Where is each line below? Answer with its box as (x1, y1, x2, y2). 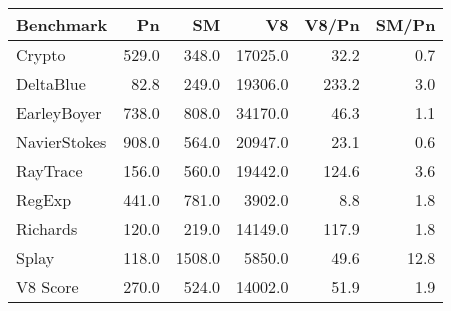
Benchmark (16, 13, 108, 36)
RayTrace (16, 159, 83, 182)
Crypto (16, 43, 66, 66)
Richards (16, 217, 78, 240)
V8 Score (16, 275, 79, 298)
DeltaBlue (16, 72, 86, 95)
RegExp (16, 188, 72, 211)
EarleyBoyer (16, 101, 102, 124)
